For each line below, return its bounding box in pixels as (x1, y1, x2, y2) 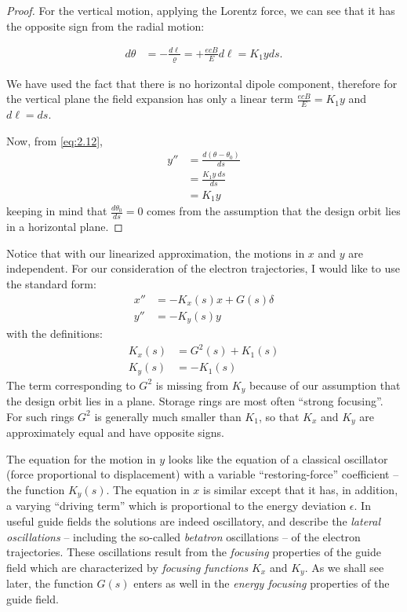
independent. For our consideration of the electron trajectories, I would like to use (6, 260, 400, 277)
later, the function (6, 575, 93, 592)
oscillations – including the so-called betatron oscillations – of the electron (6, 528, 361, 544)
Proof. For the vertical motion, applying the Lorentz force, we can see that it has (6, 2, 395, 18)
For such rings (6, 408, 74, 424)
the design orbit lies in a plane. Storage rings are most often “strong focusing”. (6, 393, 383, 409)
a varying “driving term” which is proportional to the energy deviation (6, 497, 347, 514)
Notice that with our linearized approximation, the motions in (6, 244, 305, 261)
